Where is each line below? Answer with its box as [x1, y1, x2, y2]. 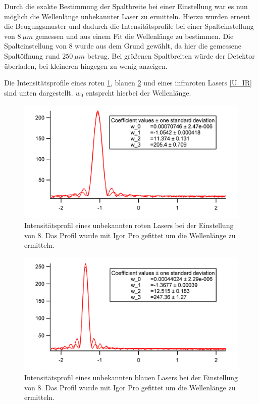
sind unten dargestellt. [4, 87, 73, 98]
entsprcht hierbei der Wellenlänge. [85, 87, 191, 98]
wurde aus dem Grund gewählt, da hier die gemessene [75, 40, 241, 51]
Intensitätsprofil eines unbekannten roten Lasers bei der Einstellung [24, 219, 234, 230]
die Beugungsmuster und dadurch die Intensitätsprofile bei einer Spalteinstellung [4, 21, 254, 31]
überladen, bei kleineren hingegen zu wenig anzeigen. [4, 60, 168, 71]
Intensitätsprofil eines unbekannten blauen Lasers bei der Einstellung [24, 372, 238, 382]
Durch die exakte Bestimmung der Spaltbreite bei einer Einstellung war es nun [4, 1, 248, 11]
